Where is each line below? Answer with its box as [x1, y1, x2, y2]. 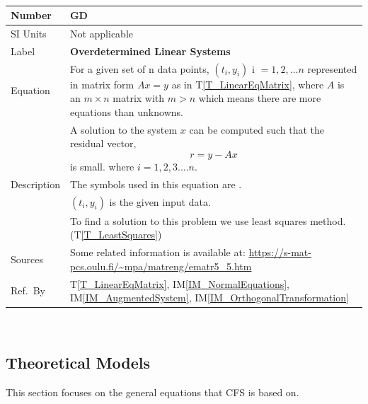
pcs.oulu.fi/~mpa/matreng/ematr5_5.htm [69, 258, 252, 273]
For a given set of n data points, [69, 61, 209, 76]
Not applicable [69, 25, 134, 40]
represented [307, 61, 357, 76]
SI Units [11, 25, 47, 40]
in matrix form [69, 76, 134, 91]
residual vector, [69, 136, 137, 151]
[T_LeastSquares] [81, 227, 158, 242]
